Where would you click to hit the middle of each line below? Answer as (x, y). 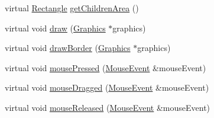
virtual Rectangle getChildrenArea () (72, 8)
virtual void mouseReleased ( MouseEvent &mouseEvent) (108, 107)
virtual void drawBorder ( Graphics (68, 48)
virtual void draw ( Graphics (55, 28)
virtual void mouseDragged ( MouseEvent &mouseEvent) (107, 87)
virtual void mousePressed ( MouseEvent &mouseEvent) (106, 67)
